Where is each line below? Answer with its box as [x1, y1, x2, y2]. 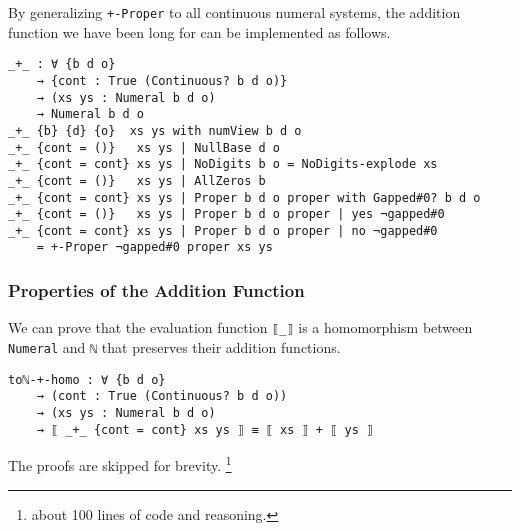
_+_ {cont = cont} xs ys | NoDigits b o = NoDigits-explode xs [8, 157, 438, 172]
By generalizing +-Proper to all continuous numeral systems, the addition [8, 2, 461, 22]
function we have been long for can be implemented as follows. [8, 21, 391, 42]
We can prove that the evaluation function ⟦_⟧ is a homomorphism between [8, 317, 473, 338]
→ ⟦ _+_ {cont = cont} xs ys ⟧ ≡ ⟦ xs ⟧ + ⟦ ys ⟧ [36, 422, 374, 437]
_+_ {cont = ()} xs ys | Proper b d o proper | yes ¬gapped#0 [8, 207, 445, 222]
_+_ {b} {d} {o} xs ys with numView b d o [8, 123, 302, 138]
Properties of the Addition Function [8, 278, 305, 303]
